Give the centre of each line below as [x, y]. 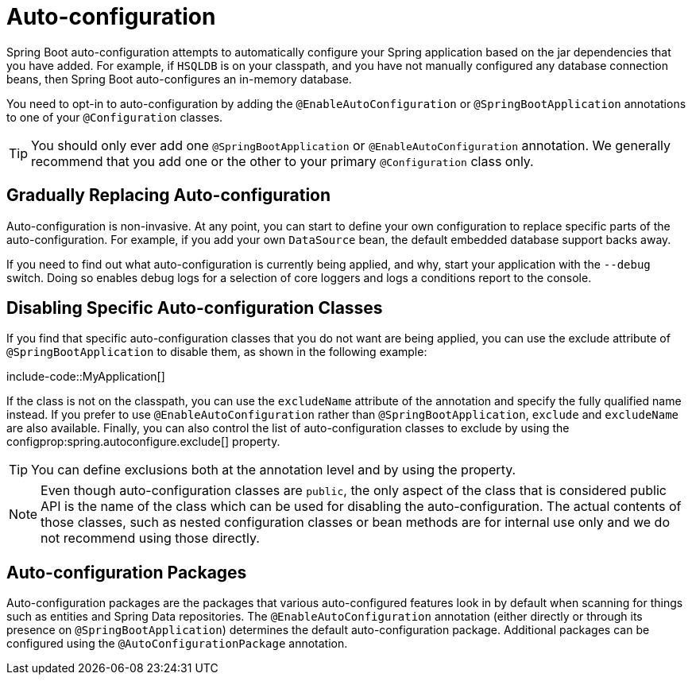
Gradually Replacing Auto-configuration [169, 195]
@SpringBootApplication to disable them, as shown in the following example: [217, 352]
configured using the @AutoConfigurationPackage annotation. [177, 644]
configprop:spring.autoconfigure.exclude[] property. [143, 442]
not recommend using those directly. [150, 538]
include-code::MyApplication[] [86, 377]
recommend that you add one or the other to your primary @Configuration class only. [282, 161]
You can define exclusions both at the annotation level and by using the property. [274, 470]
